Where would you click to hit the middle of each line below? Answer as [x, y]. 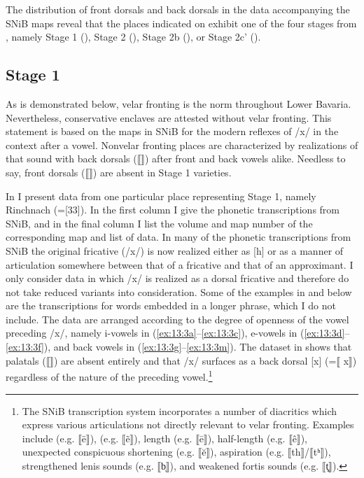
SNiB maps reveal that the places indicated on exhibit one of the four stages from [181, 23]
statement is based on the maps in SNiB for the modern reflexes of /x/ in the [172, 131]
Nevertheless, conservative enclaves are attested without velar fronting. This [169, 117]
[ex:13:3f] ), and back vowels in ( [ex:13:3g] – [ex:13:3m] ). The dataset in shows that [179, 347]
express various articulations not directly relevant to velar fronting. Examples [188, 424]
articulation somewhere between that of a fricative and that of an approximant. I [180, 264]
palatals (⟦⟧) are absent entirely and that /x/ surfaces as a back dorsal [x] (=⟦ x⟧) [181, 360]
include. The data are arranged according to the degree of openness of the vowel [177, 319]
